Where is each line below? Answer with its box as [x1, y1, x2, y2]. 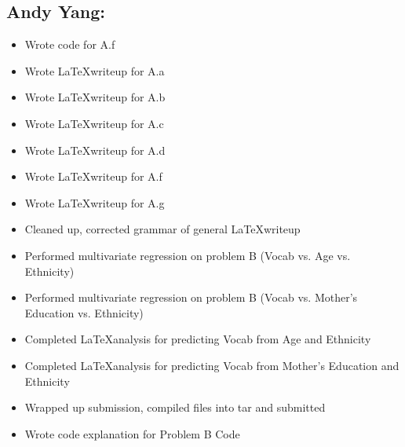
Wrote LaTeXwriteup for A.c [24, 115, 164, 131]
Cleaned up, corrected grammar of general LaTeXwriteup [24, 221, 301, 237]
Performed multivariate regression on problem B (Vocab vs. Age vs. [24, 247, 351, 263]
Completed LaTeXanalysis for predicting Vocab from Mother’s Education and [24, 357, 400, 373]
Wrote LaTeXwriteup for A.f [24, 168, 162, 185]
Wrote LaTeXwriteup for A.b [24, 89, 166, 105]
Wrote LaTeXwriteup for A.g [24, 194, 165, 211]
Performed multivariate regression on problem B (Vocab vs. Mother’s [24, 289, 358, 306]
